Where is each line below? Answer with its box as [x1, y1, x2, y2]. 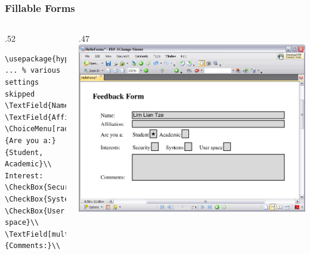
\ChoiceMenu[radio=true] [5, 125, 103, 134]
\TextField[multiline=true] [5, 230, 116, 238]
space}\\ [5, 218, 39, 227]
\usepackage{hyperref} [5, 54, 95, 63]
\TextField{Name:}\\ [5, 101, 86, 110]
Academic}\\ [5, 160, 52, 169]
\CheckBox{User [5, 206, 65, 215]
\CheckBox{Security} [5, 183, 86, 192]
